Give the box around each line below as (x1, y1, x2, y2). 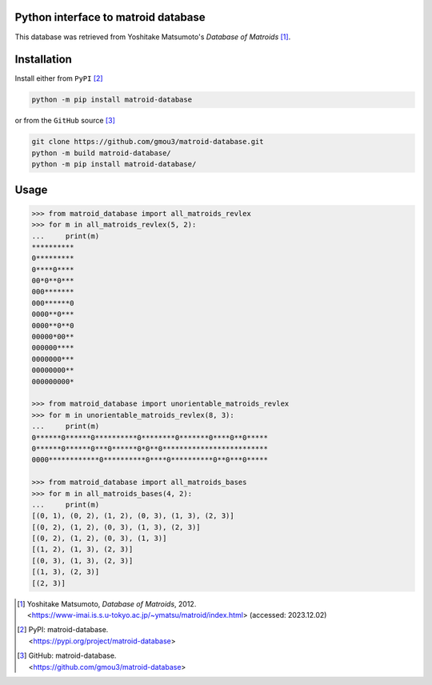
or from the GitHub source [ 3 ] (14, 116, 115, 126)
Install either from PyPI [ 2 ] (14, 74, 103, 83)
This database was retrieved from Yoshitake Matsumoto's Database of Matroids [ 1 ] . (14, 32, 291, 42)
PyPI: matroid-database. (28, 625, 109, 635)
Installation (14, 53, 72, 66)
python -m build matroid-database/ (31, 148, 171, 158)
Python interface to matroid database (14, 10, 206, 24)
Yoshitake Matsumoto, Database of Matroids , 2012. (26, 599, 197, 608)
